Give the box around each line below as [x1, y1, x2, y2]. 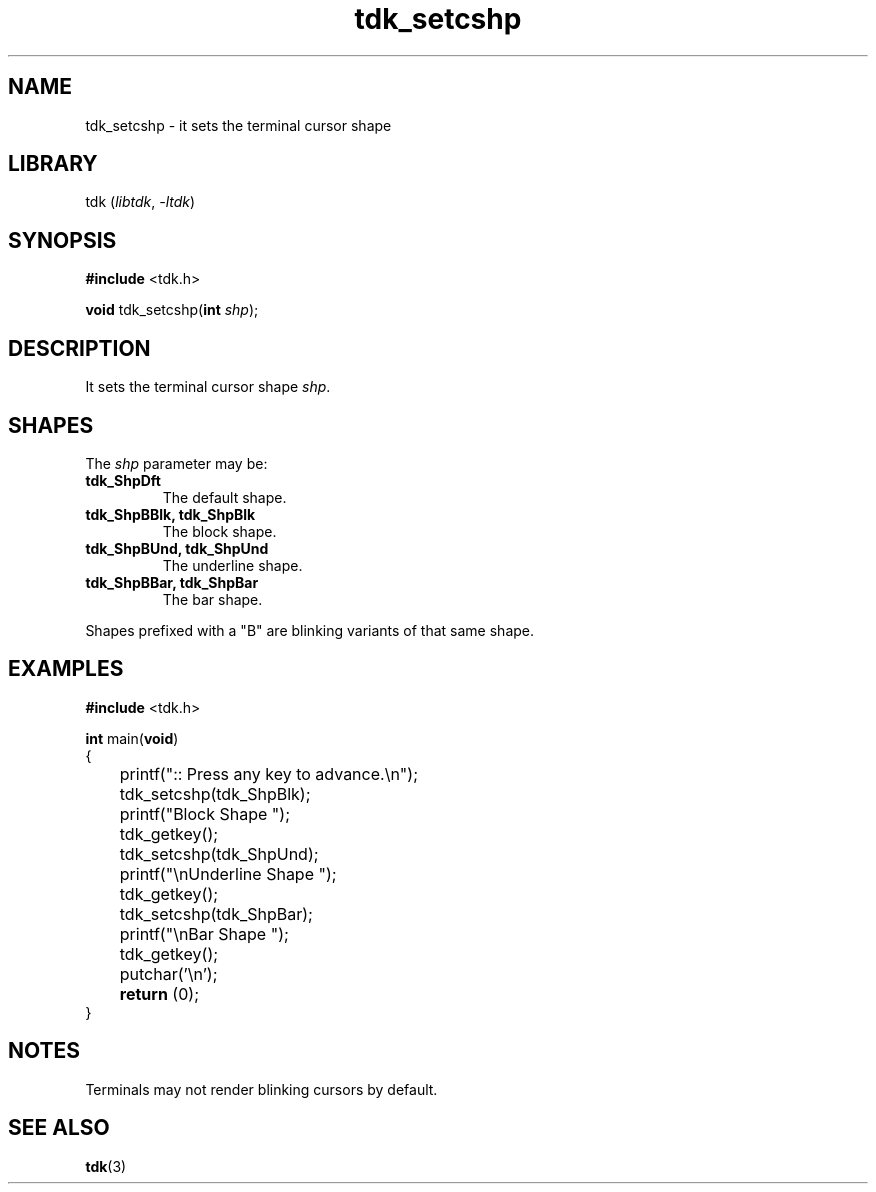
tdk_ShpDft [85, 471, 161, 489]
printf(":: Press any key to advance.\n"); [119, 763, 418, 784]
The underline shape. [162, 556, 303, 574]
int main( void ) [85, 729, 179, 747]
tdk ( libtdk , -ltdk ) [85, 193, 196, 211]
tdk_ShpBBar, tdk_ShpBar [85, 573, 259, 591]
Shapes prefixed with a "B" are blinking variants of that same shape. [85, 621, 535, 639]
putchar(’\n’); [119, 963, 218, 984]
